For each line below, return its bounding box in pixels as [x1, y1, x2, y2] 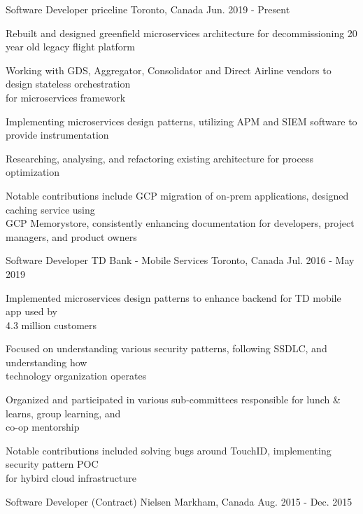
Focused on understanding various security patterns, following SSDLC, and [6, 341, 327, 356]
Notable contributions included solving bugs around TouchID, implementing [6, 443, 332, 457]
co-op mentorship [6, 419, 80, 434]
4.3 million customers [6, 317, 97, 332]
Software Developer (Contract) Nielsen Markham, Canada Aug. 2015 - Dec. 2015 [6, 494, 353, 508]
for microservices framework [6, 90, 126, 104]
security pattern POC [6, 457, 99, 471]
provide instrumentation [6, 127, 109, 142]
